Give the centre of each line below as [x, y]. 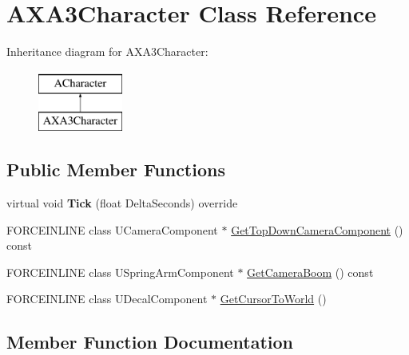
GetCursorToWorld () [273, 299]
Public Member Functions [116, 170]
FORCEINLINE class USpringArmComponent [120, 272]
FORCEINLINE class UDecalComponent [107, 299]
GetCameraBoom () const [310, 272]
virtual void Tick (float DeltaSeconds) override [122, 203]
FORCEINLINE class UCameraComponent [112, 229]
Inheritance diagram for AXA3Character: [107, 51]
